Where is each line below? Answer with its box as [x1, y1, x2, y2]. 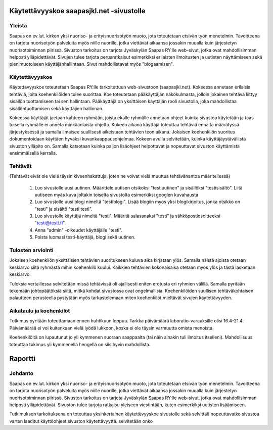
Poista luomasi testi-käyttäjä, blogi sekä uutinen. [34, 234, 136, 240]
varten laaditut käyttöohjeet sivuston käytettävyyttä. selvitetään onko [9, 418, 153, 424]
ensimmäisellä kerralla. [9, 150, 57, 156]
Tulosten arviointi [9, 247, 54, 254]
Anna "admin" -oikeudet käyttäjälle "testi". [34, 227, 123, 233]
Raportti [9, 354, 35, 363]
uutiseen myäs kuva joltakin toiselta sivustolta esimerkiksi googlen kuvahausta [34, 192, 199, 198]
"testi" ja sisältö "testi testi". [34, 206, 93, 212]
